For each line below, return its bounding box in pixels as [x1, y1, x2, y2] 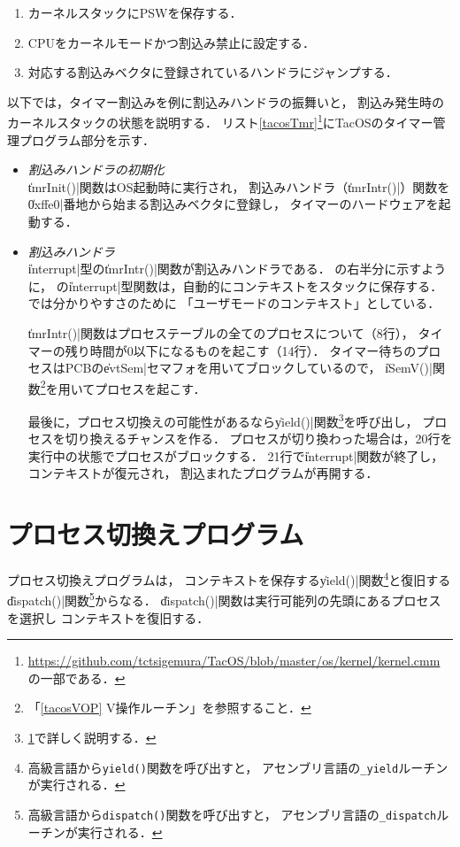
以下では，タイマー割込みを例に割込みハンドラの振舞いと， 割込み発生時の [7, 92, 445, 111]
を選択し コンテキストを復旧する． [7, 608, 210, 627]
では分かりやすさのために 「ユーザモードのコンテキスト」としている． [27, 294, 441, 312]
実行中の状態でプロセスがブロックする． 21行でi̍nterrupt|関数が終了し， [27, 446, 444, 465]
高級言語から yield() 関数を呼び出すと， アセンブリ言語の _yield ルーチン [27, 758, 448, 776]
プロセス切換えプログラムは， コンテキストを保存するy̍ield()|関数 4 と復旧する [7, 568, 451, 589]
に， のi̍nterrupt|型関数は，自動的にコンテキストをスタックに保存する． [27, 276, 443, 295]
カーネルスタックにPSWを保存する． [27, 4, 242, 21]
